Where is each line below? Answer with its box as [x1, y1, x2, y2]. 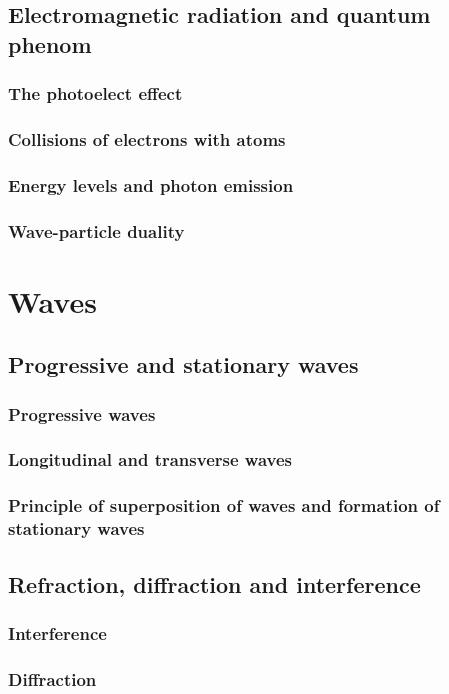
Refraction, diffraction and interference [8, 568, 421, 599]
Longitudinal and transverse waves [8, 447, 292, 472]
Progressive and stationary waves [8, 349, 359, 380]
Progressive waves [8, 401, 156, 426]
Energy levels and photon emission [8, 172, 294, 197]
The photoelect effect [8, 81, 183, 106]
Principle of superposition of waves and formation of [8, 493, 440, 518]
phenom [8, 28, 92, 59]
